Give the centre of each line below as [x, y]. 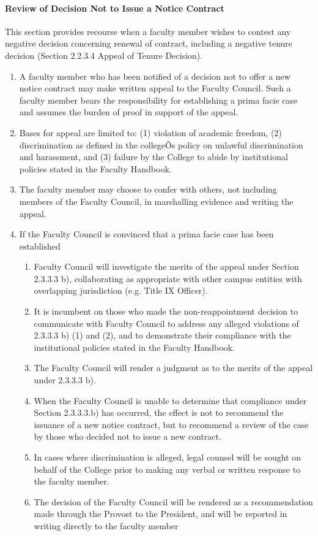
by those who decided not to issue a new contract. [128, 436]
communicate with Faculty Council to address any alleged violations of [166, 323]
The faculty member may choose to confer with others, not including [148, 189]
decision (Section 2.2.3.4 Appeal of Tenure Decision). [104, 55]
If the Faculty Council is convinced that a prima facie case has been [146, 234]
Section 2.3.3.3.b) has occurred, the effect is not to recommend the [159, 412]
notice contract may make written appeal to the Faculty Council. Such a [155, 88]
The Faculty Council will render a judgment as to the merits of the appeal [173, 368]
